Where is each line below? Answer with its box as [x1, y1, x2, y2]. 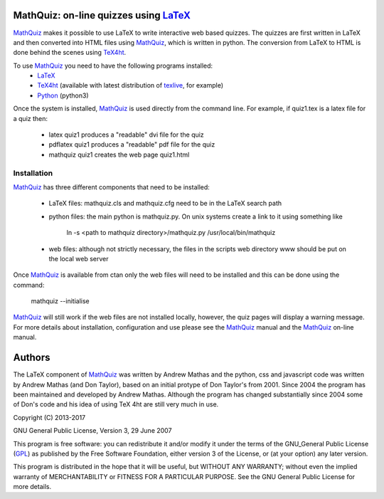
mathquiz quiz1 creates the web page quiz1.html [48, 150, 190, 159]
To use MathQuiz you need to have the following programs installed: [13, 61, 213, 70]
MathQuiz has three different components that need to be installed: [13, 182, 210, 191]
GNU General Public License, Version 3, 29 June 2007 [13, 426, 172, 435]
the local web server [48, 254, 110, 263]
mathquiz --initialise [31, 297, 90, 305]
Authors [13, 352, 50, 364]
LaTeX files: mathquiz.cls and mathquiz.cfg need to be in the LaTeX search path [48, 199, 282, 208]
